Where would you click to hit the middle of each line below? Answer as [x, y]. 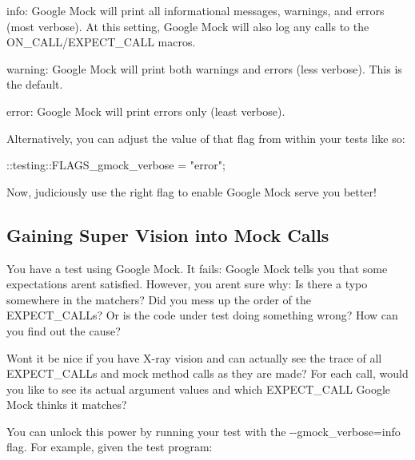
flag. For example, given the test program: [110, 447]
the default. [35, 84]
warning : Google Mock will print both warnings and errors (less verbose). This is [204, 68]
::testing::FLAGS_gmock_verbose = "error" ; [116, 165]
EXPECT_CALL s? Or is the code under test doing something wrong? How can [202, 315]
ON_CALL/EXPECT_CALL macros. [101, 42]
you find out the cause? [64, 330]
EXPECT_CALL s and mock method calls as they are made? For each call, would [207, 373]
